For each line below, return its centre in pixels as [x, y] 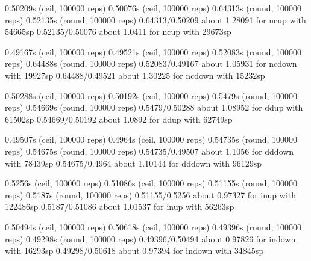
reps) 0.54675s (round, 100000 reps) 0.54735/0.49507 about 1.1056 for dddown [149, 151]
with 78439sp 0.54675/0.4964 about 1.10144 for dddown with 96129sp [134, 163]
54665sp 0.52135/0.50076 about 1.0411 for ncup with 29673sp [118, 32]
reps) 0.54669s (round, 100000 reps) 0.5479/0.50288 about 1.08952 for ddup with [154, 107]
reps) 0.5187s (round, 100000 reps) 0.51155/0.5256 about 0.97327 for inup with [151, 195]
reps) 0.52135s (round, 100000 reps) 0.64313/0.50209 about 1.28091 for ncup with [155, 20]
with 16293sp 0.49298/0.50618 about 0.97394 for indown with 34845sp [134, 250]
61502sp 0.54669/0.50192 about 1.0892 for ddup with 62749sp [119, 119]
